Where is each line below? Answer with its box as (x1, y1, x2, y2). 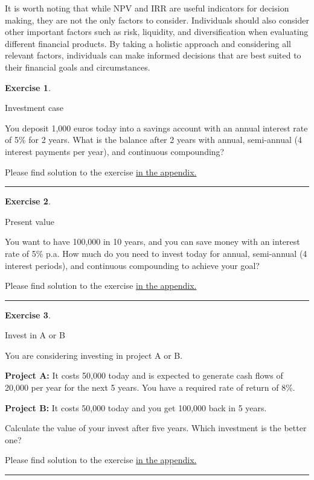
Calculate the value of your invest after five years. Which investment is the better (5, 422, 307, 434)
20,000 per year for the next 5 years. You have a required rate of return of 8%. (5, 381, 295, 394)
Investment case (5, 101, 63, 114)
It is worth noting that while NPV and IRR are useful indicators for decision (5, 2, 289, 14)
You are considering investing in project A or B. (5, 349, 183, 361)
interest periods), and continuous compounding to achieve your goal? (5, 259, 260, 271)
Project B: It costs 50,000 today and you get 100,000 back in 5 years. (5, 401, 267, 414)
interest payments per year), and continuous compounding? (5, 145, 225, 157)
